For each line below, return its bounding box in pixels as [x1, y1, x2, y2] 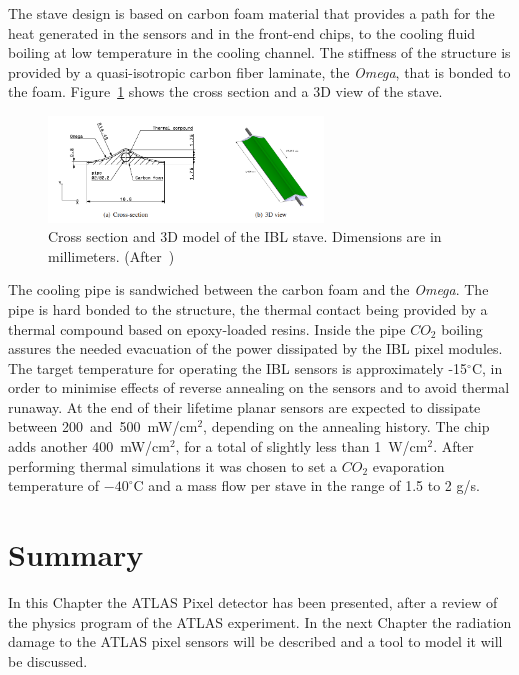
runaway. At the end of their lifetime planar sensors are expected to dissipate [8, 396, 481, 417]
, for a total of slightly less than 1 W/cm [175, 436, 428, 457]
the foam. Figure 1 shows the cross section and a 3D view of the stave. [8, 81, 443, 102]
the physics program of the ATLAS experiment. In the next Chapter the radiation [8, 611, 512, 632]
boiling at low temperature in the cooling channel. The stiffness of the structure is [8, 42, 511, 63]
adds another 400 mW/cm [8, 436, 170, 457]
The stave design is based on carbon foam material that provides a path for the [8, 3, 495, 23]
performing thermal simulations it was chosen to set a [8, 455, 338, 476]
